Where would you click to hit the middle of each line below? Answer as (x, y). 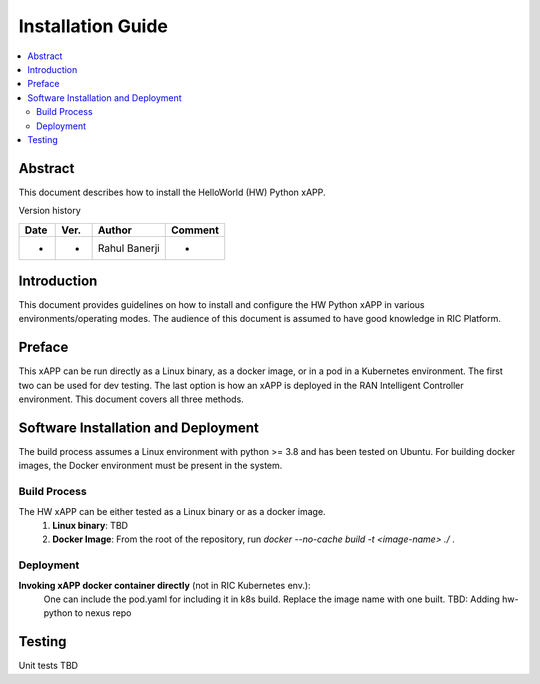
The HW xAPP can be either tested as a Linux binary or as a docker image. (172, 511)
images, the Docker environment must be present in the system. (150, 466)
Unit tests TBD (48, 666)
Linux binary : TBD (90, 525)
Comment (195, 230)
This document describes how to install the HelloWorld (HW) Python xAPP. (172, 192)
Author (114, 230)
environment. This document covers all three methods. (131, 399)
